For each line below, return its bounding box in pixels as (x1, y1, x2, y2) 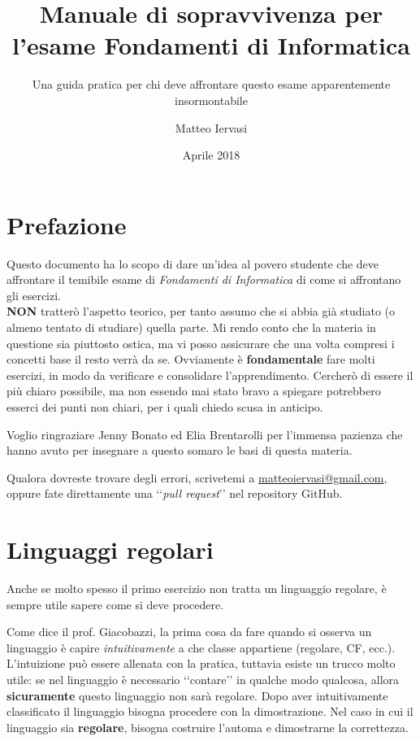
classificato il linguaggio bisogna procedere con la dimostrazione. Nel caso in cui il (6, 703, 414, 720)
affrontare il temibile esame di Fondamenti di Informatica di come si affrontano (6, 271, 401, 288)
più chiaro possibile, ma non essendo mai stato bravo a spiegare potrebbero (6, 382, 381, 399)
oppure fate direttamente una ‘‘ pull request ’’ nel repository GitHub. (6, 485, 343, 502)
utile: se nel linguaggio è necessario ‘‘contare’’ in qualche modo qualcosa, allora (6, 671, 400, 688)
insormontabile (175, 91, 248, 108)
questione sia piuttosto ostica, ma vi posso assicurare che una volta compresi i (6, 334, 395, 351)
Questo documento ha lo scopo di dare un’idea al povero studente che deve (6, 255, 379, 272)
